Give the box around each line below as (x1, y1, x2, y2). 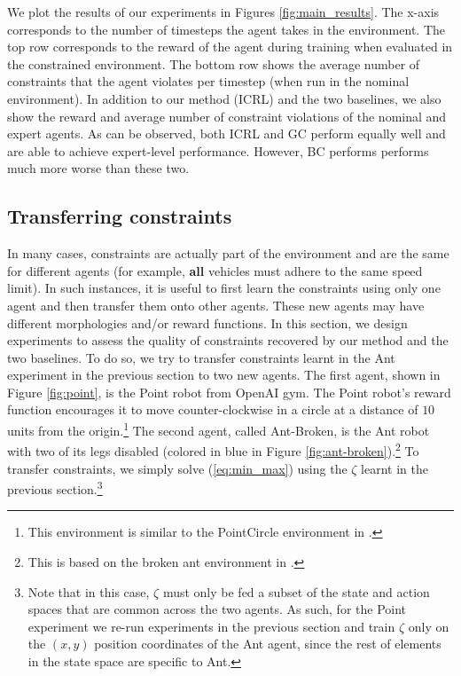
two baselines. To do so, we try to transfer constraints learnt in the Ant (7, 348, 395, 366)
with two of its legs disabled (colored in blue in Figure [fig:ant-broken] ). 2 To (7, 439, 419, 460)
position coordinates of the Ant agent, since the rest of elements (94, 634, 441, 653)
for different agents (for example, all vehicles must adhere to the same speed (7, 261, 423, 279)
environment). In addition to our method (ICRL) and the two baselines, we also (7, 89, 441, 107)
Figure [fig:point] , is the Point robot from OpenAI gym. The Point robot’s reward (7, 382, 451, 401)
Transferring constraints (7, 202, 232, 230)
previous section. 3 (7, 477, 103, 498)
